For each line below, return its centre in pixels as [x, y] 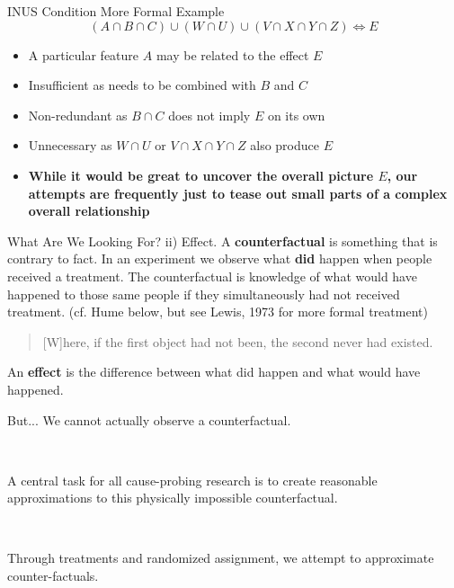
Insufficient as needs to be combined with [142, 85]
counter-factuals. [53, 576]
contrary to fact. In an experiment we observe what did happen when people [220, 258]
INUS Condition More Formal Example [116, 11]
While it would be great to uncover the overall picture [201, 175]
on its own [296, 115]
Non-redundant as [78, 115]
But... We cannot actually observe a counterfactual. [149, 419]
